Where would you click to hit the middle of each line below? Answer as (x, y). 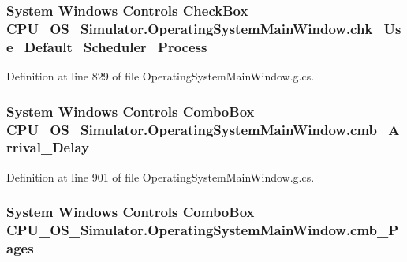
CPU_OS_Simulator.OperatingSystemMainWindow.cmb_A (203, 129)
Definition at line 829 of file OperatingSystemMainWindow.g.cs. (161, 76)
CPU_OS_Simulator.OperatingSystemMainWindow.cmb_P (203, 230)
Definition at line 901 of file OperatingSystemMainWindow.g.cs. (161, 176)
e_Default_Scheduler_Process (107, 46)
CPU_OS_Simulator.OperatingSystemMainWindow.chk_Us (204, 28)
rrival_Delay (48, 147)
